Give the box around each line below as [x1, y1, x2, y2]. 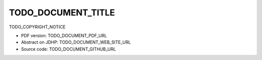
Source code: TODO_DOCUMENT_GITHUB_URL [21, 46, 116, 52]
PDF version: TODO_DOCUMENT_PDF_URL [21, 33, 107, 38]
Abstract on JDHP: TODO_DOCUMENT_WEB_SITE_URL [21, 39, 131, 45]
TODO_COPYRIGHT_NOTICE [9, 24, 65, 30]
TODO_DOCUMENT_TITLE [9, 7, 115, 18]
